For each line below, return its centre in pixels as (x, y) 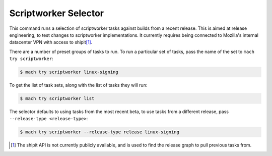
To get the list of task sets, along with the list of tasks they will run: (78, 85)
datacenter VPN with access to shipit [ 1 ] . (51, 42)
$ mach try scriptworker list (57, 99)
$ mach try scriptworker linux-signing (69, 72)
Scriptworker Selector (57, 13)
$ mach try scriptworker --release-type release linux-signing (100, 132)
